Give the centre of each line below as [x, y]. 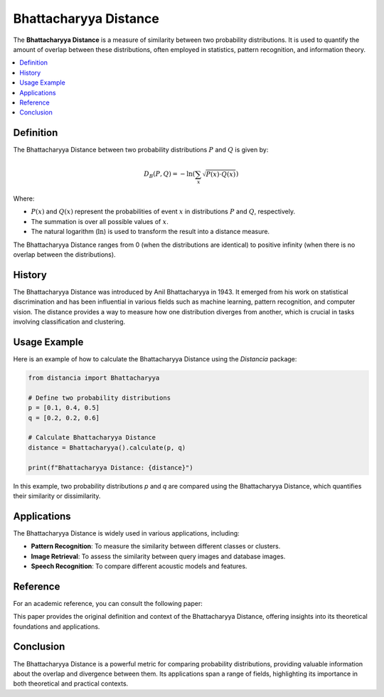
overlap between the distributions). [65, 255]
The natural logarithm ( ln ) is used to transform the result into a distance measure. [150, 232]
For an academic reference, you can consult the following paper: [108, 603]
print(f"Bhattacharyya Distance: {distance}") [111, 467]
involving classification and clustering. [69, 322]
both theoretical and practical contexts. [71, 683]
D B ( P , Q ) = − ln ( [169, 175]
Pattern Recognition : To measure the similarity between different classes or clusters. [156, 546]
